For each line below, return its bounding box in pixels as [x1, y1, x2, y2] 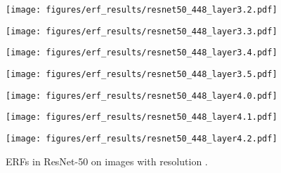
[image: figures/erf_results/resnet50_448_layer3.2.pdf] [6, 5, 277, 15]
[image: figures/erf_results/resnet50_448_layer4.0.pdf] [6, 90, 277, 101]
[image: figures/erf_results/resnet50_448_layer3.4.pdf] [6, 48, 277, 58]
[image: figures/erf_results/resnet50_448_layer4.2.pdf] [6, 133, 277, 144]
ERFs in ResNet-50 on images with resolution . [6, 153, 208, 168]
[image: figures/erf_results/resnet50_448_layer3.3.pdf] [6, 26, 277, 36]
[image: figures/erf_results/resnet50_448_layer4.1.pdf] [6, 112, 277, 123]
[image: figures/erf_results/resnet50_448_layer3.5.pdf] [6, 69, 277, 79]
